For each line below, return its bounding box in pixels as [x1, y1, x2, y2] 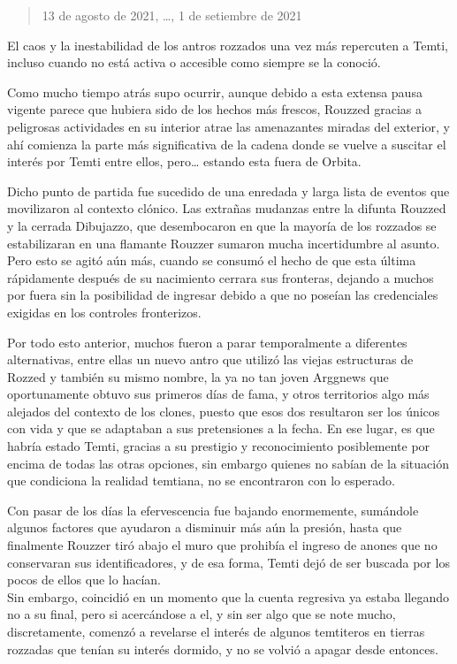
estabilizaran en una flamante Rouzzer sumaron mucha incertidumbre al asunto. [7, 233, 440, 252]
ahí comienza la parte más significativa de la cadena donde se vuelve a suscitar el [7, 134, 446, 153]
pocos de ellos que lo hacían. [7, 570, 161, 589]
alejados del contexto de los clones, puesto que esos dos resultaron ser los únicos [7, 401, 440, 420]
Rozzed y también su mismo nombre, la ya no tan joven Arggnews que [7, 367, 389, 385]
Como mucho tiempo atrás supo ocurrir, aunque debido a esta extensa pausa [7, 82, 423, 101]
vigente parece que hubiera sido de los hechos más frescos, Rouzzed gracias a [7, 100, 423, 118]
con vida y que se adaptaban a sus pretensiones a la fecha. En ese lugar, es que [7, 419, 435, 438]
